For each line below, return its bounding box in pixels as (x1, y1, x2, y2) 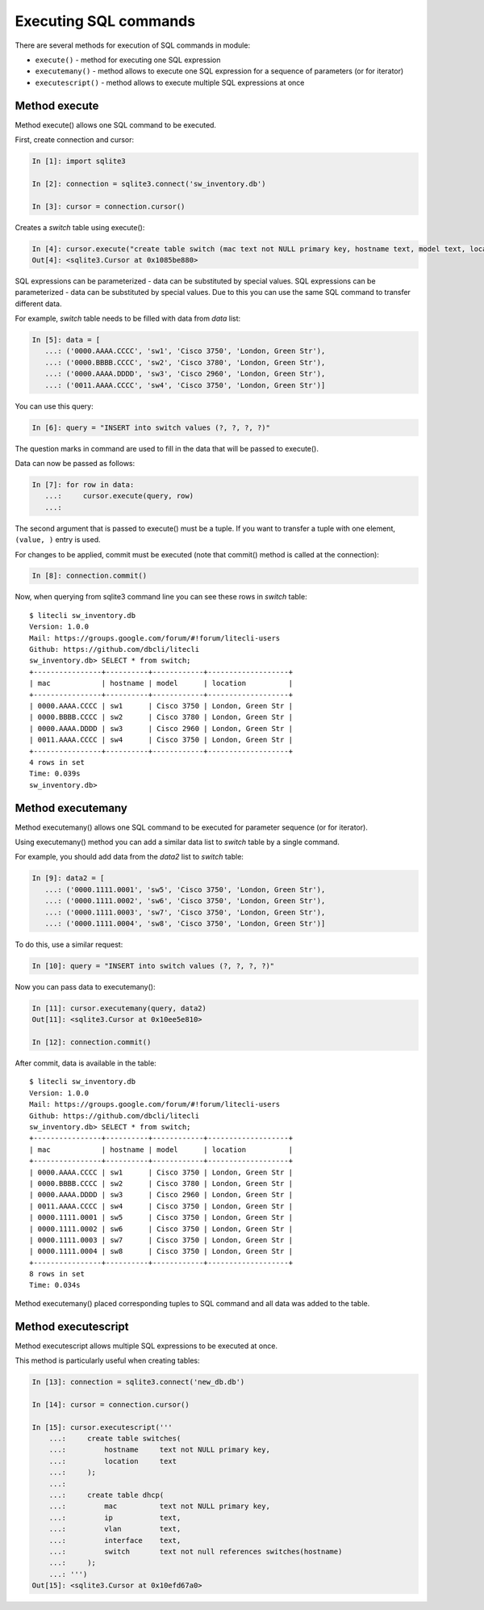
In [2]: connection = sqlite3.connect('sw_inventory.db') (31, 179, 266, 188)
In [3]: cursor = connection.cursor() (31, 202, 186, 211)
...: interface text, (48, 1536, 181, 1545)
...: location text (48, 1457, 177, 1465)
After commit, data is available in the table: (15, 1058, 156, 1068)
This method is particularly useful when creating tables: (15, 1356, 200, 1365)
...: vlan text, (48, 1524, 181, 1534)
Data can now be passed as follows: (15, 458, 136, 468)
